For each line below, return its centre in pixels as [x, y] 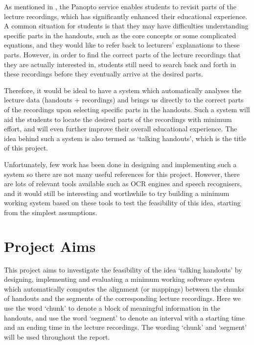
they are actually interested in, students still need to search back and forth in [120, 64]
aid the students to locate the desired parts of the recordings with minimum [118, 119]
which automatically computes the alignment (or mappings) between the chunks [124, 288]
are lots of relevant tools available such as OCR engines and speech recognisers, [123, 184]
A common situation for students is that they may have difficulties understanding [126, 26]
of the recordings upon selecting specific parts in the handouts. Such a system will [127, 109]
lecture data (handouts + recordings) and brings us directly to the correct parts [124, 100]
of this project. [26, 148]
